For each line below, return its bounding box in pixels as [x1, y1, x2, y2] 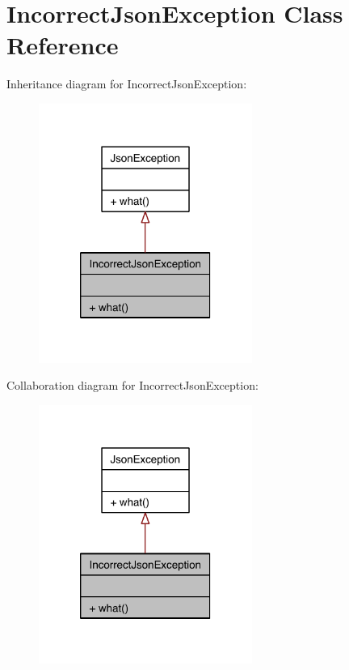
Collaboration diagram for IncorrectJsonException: [6, 377, 259, 394]
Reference [6, 28, 119, 62]
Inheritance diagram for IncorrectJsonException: [6, 75, 247, 92]
